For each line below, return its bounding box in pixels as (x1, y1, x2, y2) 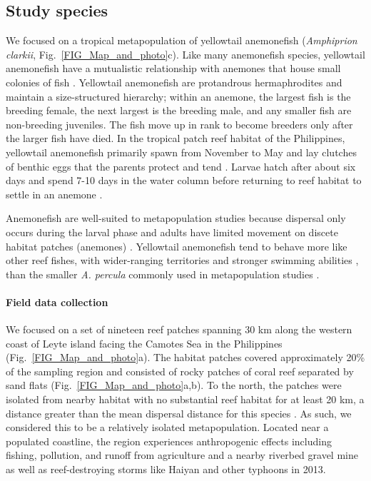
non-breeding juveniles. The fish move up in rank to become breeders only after (6, 116, 353, 131)
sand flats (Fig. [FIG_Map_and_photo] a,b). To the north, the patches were (6, 378, 342, 393)
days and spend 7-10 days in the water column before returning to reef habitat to (6, 173, 362, 188)
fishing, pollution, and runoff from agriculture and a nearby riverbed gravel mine (6, 447, 358, 462)
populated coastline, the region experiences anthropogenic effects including (6, 433, 332, 448)
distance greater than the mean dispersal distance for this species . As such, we (6, 405, 352, 420)
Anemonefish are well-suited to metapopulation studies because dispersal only (6, 211, 346, 226)
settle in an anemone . (6, 186, 103, 201)
